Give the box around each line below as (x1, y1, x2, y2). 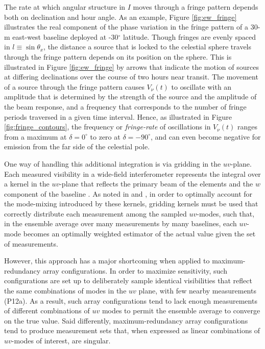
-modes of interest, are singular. (11, 335, 111, 345)
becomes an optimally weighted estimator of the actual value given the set (23, 228, 256, 239)
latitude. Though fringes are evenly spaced (123, 31, 256, 42)
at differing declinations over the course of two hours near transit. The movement (4, 71, 258, 82)
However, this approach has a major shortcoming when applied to (4, 255, 210, 266)
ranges (237, 121, 258, 132)
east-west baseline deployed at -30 (12, 31, 118, 42)
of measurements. (4, 238, 58, 249)
